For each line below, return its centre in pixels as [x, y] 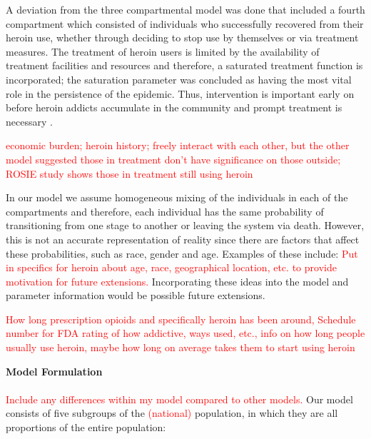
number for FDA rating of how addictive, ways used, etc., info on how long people [185, 333]
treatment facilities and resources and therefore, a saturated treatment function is [184, 65]
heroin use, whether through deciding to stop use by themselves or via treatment [182, 37]
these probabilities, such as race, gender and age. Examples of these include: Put [182, 253]
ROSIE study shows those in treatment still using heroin [129, 173]
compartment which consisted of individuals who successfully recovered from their [185, 23]
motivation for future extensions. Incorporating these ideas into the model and [177, 281]
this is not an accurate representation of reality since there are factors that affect [183, 239]
